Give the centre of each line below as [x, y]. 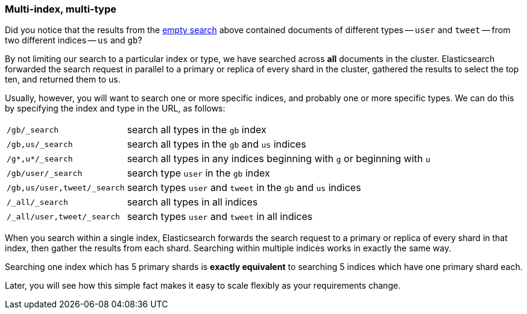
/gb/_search [33, 130]
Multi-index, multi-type [61, 9]
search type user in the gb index [198, 173]
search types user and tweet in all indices [220, 217]
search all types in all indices [192, 202]
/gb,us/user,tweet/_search [66, 187]
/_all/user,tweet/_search [63, 216]
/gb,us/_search [40, 144]
